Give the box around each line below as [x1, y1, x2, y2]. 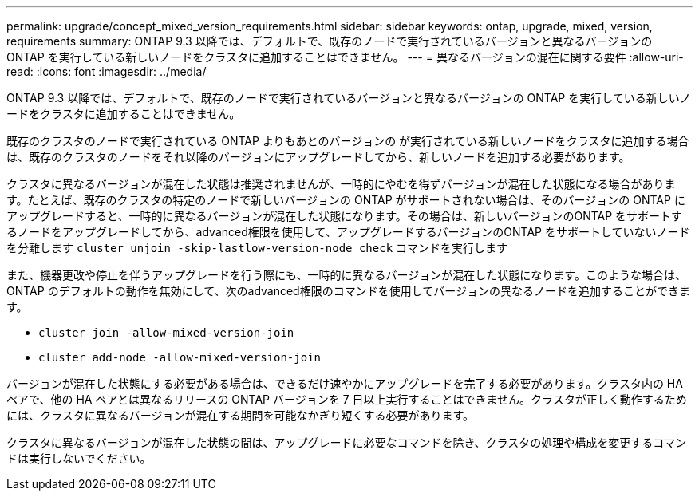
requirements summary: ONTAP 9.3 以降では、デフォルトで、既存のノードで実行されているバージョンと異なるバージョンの [6, 34, 653, 48]
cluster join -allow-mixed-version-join [38, 326, 294, 339]
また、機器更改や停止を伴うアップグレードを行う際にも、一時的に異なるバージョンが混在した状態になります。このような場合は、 [6, 268, 686, 282]
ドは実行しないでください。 [6, 452, 152, 465]
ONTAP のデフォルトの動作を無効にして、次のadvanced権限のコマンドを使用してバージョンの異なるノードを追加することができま [6, 284, 690, 298]
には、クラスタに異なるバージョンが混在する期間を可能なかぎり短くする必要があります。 [6, 408, 475, 422]
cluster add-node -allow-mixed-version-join [38, 351, 322, 364]
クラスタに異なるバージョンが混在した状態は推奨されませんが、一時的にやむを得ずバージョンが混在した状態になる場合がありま [6, 177, 676, 191]
